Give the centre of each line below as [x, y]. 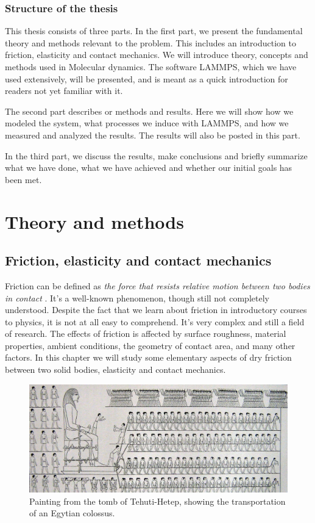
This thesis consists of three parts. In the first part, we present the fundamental [154, 31]
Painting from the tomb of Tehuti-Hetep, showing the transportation [157, 501]
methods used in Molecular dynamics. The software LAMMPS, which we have [151, 67]
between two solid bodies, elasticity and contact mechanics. [115, 370]
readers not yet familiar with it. [64, 91]
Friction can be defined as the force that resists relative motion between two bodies [157, 285]
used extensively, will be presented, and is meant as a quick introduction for [147, 78]
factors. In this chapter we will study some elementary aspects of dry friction [148, 357]
